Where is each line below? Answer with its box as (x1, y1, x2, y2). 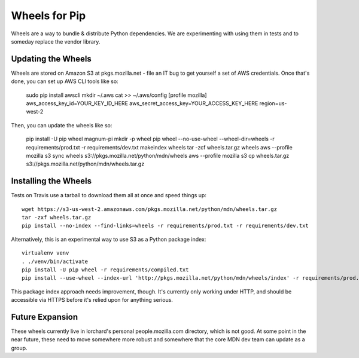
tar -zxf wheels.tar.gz (22, 214, 92, 221)
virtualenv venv (22, 250, 69, 256)
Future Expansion (11, 311, 78, 322)
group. (11, 344, 28, 351)
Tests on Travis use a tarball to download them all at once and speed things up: (11, 192, 206, 199)
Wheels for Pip (11, 9, 86, 22)
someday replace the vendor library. (11, 38, 101, 45)
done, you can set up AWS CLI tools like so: (11, 78, 119, 85)
